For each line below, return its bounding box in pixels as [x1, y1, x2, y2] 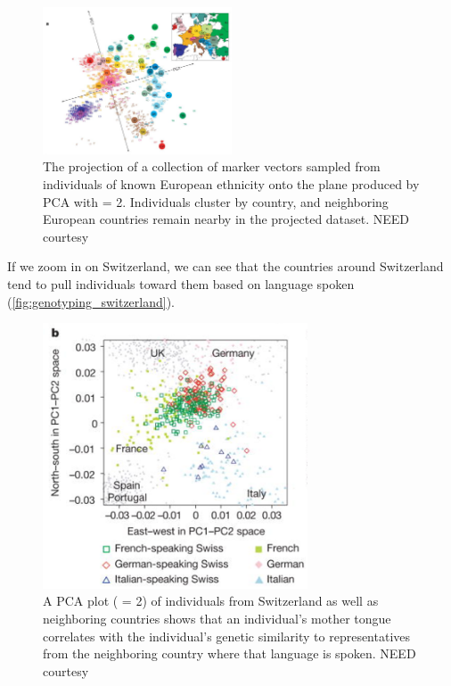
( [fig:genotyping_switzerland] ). [7, 292, 176, 310]
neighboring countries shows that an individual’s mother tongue [43, 609, 391, 628]
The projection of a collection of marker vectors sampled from [43, 157, 381, 176]
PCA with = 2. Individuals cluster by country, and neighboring [43, 192, 389, 211]
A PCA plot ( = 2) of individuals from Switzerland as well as [43, 591, 379, 610]
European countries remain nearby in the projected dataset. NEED [43, 210, 410, 228]
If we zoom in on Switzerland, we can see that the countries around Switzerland [7, 257, 444, 276]
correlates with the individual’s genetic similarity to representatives [43, 626, 411, 645]
